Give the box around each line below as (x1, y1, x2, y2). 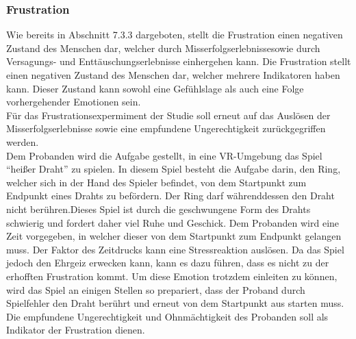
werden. (6, 134, 39, 149)
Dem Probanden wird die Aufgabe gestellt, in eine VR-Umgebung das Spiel (6, 148, 322, 162)
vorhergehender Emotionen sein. (6, 95, 141, 109)
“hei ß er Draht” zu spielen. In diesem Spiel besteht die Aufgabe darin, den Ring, (6, 162, 341, 176)
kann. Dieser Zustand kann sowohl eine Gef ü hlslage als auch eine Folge (6, 81, 304, 95)
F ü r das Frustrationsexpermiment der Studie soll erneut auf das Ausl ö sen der (6, 108, 331, 122)
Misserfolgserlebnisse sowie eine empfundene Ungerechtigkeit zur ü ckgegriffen (6, 121, 326, 136)
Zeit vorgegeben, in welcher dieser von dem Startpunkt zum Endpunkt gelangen (6, 229, 342, 243)
